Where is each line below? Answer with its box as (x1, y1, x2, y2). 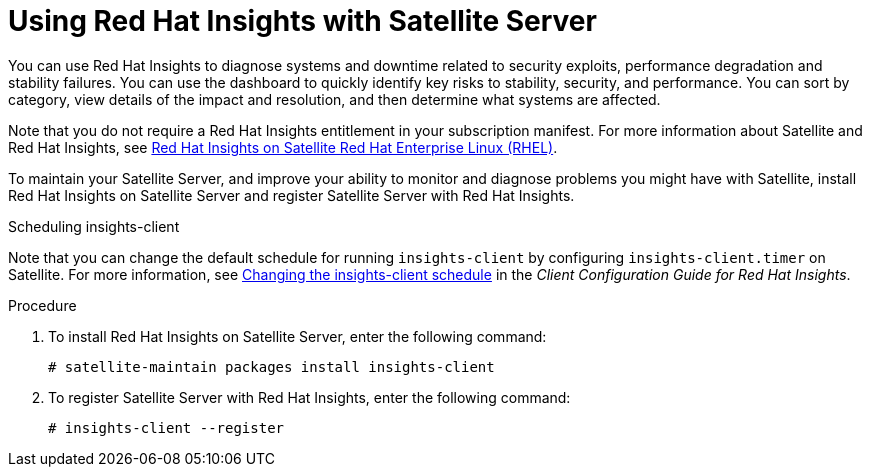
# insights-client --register (48, 419, 285, 436)
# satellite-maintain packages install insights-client (48, 358, 495, 375)
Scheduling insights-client (8, 217, 180, 235)
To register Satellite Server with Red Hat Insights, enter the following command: (48, 388, 571, 406)
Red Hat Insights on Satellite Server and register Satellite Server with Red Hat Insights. (8, 186, 575, 204)
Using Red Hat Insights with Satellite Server (8, 4, 597, 38)
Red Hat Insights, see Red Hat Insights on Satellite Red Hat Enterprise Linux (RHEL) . (8, 138, 558, 156)
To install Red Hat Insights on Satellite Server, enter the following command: (48, 327, 547, 345)
